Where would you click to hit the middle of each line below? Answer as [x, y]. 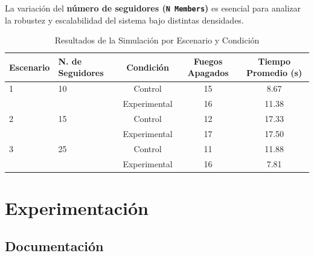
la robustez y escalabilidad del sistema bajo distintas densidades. [124, 20]
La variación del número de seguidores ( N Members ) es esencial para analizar [153, 8]
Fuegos [208, 61]
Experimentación [77, 207]
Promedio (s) [274, 73]
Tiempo [274, 61]
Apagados [208, 73]
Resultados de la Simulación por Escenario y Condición [157, 40]
